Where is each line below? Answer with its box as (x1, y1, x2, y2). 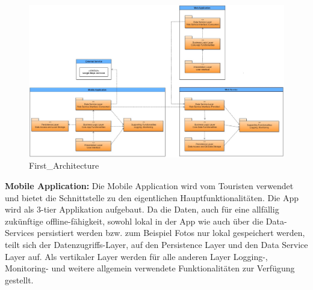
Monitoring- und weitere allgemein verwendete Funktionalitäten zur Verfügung (5, 262, 295, 274)
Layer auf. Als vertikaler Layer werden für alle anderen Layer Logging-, (5, 250, 268, 262)
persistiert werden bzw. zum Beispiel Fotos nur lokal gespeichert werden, (37, 226, 305, 239)
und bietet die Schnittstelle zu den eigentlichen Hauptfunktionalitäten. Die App (5, 191, 299, 204)
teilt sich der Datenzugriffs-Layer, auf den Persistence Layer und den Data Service (5, 238, 308, 250)
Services (5, 226, 34, 239)
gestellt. (5, 273, 34, 286)
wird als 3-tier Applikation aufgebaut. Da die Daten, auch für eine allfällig (5, 203, 279, 216)
